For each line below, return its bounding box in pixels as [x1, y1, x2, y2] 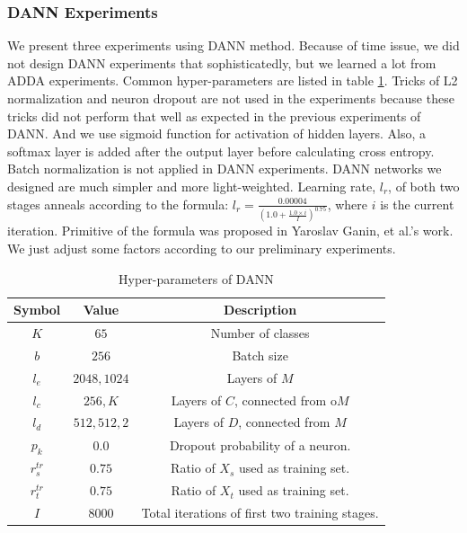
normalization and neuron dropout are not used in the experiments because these [7, 89, 454, 107]
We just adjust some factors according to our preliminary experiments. [7, 239, 396, 258]
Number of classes [210, 324, 310, 342]
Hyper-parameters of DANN [119, 269, 274, 288]
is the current [380, 194, 454, 213]
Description [224, 300, 297, 319]
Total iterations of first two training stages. [141, 503, 379, 522]
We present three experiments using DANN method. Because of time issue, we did [7, 36, 460, 55]
